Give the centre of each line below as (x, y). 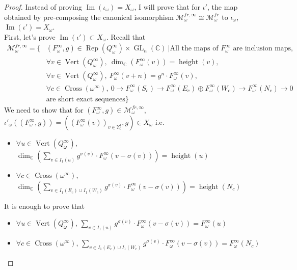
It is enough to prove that (45, 206)
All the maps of (194, 49)
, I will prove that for (167, 7)
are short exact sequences (86, 100)
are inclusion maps (262, 49)
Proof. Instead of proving (43, 7)
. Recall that (126, 36)
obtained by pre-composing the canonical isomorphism (89, 17)
